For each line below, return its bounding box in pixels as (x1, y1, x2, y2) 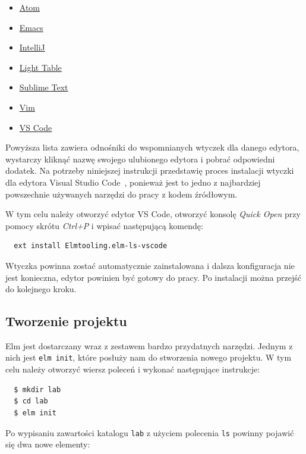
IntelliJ (19, 41, 45, 54)
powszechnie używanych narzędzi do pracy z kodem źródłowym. (5, 187, 238, 200)
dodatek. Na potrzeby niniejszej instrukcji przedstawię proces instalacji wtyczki (5, 164, 294, 177)
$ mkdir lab (14, 385, 61, 394)
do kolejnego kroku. (5, 283, 77, 295)
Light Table (19, 61, 62, 73)
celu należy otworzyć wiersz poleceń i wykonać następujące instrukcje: (5, 363, 260, 375)
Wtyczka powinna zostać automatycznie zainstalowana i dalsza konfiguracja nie (5, 259, 295, 271)
